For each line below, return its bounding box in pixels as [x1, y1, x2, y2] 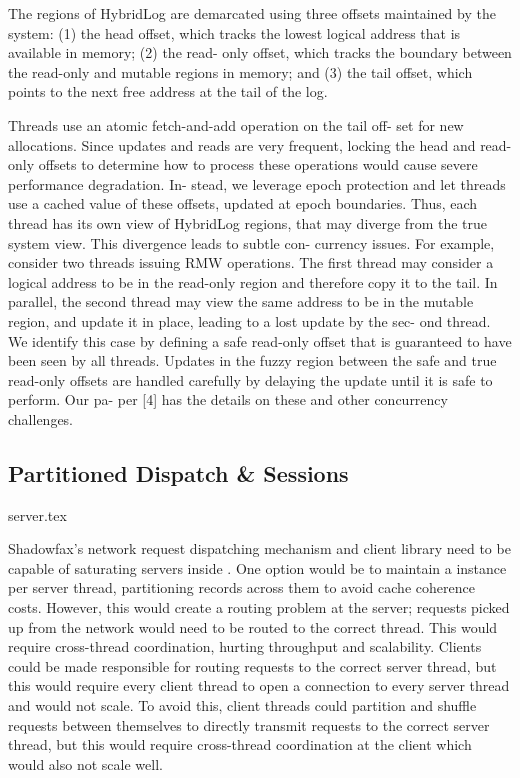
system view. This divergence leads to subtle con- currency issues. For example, [8, 232, 495, 253]
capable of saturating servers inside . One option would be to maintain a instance [8, 557, 507, 578]
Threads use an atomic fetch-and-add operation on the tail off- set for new [8, 114, 464, 135]
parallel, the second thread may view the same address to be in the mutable [8, 291, 474, 312]
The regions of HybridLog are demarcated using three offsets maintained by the [8, 3, 496, 23]
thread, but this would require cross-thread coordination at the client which [8, 734, 472, 755]
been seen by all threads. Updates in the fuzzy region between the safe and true [8, 350, 497, 371]
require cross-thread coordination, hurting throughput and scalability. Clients [8, 636, 482, 657]
